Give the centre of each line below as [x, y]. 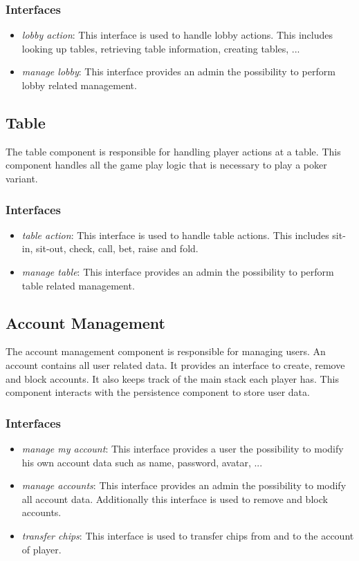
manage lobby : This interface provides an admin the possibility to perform [178, 72]
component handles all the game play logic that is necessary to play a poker [166, 165]
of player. [42, 549]
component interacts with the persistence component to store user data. [158, 392]
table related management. [78, 285]
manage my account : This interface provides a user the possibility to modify [183, 448]
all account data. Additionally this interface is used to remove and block [175, 498]
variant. [22, 178]
